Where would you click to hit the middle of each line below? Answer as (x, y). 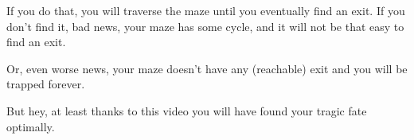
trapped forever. (46, 84)
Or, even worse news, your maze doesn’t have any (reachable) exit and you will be (207, 68)
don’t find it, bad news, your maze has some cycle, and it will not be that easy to (205, 26)
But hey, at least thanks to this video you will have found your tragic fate (187, 110)
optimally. (31, 126)
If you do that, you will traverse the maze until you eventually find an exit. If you (206, 10)
